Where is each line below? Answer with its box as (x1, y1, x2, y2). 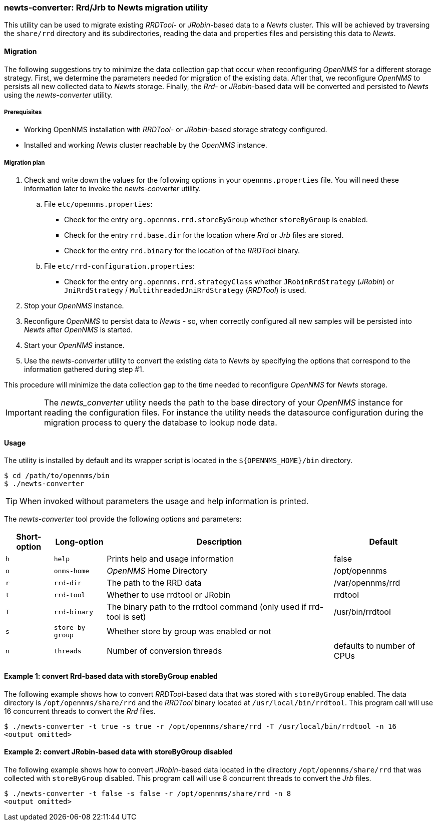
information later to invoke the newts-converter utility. (24, 184, 201, 193)
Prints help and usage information (107, 554, 234, 564)
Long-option (55, 537, 104, 547)
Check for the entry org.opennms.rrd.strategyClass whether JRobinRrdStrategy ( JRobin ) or (64, 277, 394, 286)
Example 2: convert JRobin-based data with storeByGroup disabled (4, 747, 233, 756)
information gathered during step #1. (24, 365, 144, 374)
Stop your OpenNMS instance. (24, 301, 124, 310)
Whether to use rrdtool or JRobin (107, 590, 231, 600)
